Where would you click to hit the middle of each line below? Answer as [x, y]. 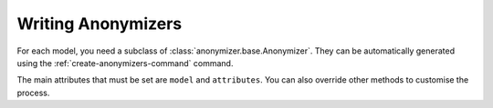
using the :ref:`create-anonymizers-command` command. [125, 63]
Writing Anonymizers [100, 24]
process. [33, 93]
